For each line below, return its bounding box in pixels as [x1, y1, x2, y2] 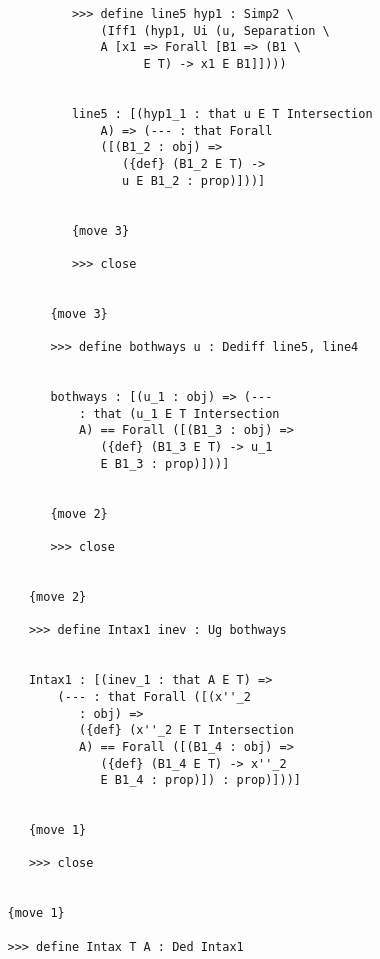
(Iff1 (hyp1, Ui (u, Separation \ [100, 23, 330, 38]
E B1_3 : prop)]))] [100, 456, 230, 471]
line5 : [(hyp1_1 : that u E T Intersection [71, 106, 373, 121]
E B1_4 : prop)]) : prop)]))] [100, 773, 301, 788]
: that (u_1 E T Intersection [79, 406, 280, 421]
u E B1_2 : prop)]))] [122, 173, 266, 188]
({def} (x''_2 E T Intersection [79, 723, 294, 738]
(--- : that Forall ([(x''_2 [57, 689, 251, 704]
